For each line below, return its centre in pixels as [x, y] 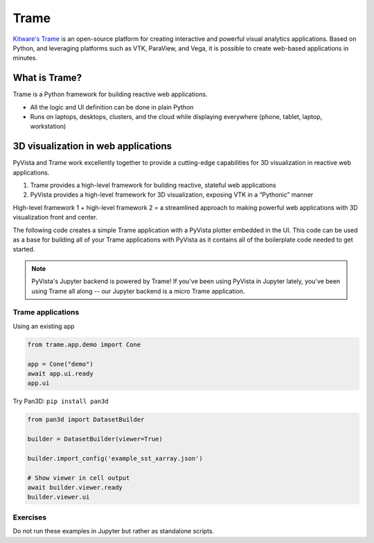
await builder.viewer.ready [75, 487]
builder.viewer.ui [59, 497]
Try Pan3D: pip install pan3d [61, 401]
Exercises [30, 517]
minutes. [25, 58]
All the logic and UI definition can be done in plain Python [112, 107]
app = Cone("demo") [60, 364]
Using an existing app [44, 326]
